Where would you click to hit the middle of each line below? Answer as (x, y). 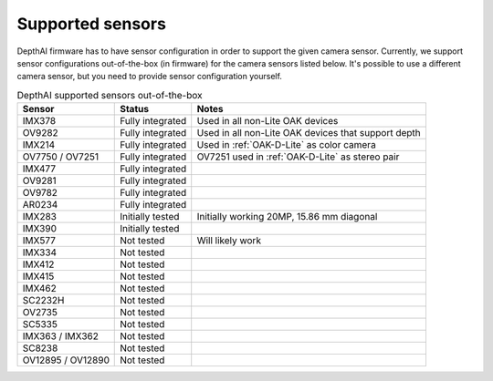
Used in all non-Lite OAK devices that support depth (309, 133)
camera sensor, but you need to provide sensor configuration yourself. (150, 77)
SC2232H (43, 301)
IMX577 (39, 241)
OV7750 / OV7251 (61, 157)
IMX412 (38, 264)
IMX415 (38, 276)
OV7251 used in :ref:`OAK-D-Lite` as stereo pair (298, 157)
